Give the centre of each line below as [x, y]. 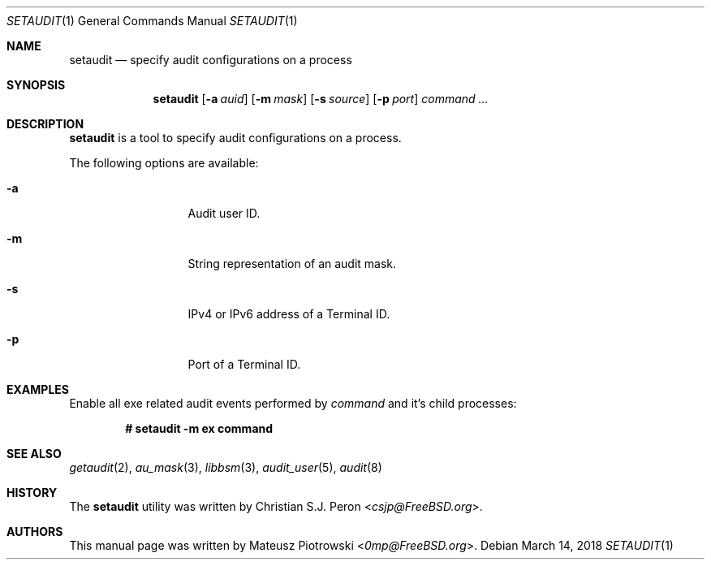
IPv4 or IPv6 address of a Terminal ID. [289, 314]
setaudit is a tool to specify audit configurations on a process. [235, 138]
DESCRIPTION [45, 124]
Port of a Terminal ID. [244, 364]
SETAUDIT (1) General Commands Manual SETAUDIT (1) [152, 21]
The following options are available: [164, 163]
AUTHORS [35, 531]
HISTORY [32, 493]
